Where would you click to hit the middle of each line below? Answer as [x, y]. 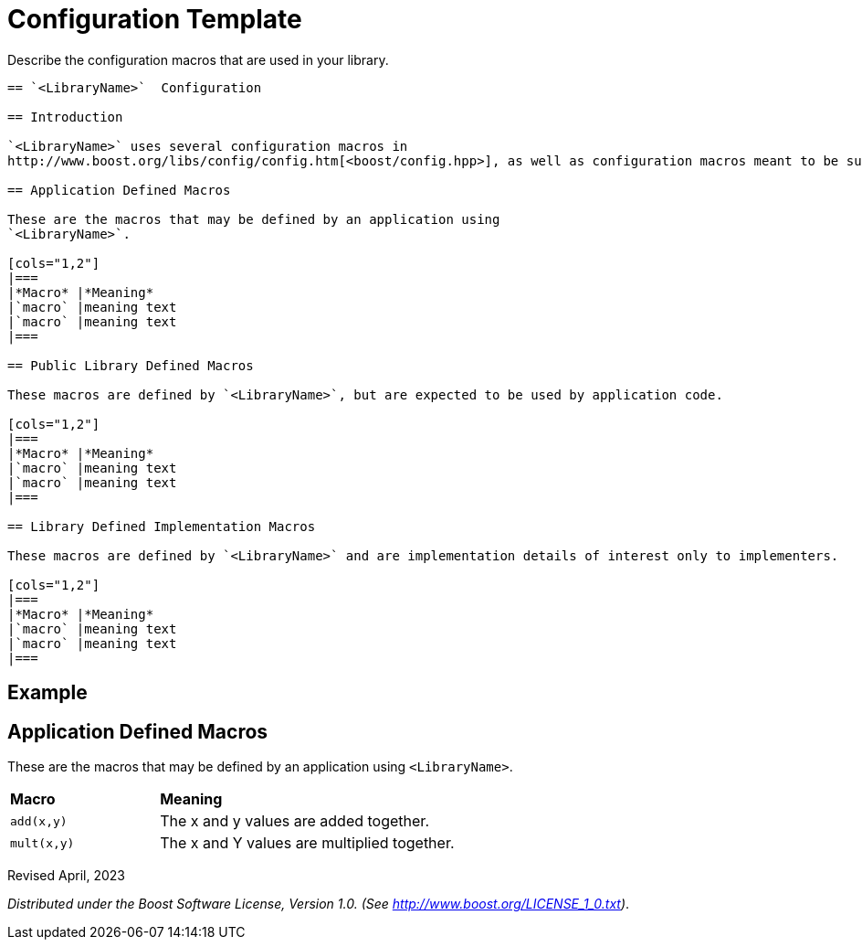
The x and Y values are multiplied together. [307, 843]
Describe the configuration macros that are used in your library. [198, 59]
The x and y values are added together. [294, 821]
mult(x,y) [42, 843]
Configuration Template [155, 19]
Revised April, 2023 [66, 876]
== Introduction [65, 117]
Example [47, 693]
